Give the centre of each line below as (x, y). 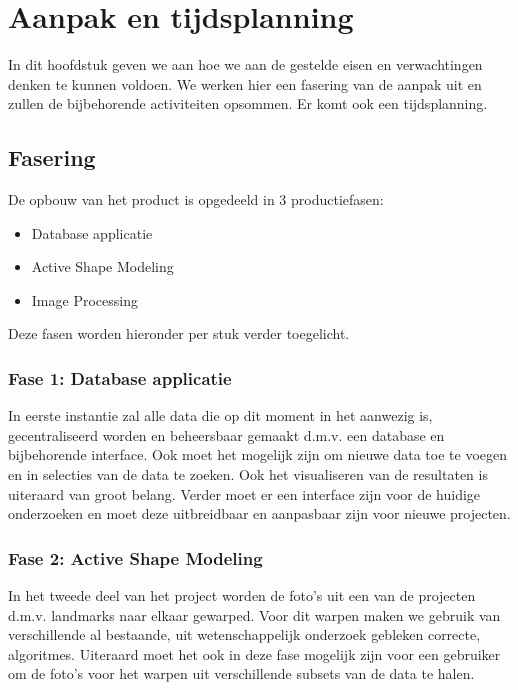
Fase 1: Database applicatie (120, 378)
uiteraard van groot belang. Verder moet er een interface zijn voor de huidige (244, 493)
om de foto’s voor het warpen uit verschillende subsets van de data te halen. (241, 673)
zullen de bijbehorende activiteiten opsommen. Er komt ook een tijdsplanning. (248, 103)
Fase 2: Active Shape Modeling (135, 557)
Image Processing (84, 299)
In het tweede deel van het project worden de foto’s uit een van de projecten (242, 595)
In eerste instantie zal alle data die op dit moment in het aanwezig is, (220, 415)
